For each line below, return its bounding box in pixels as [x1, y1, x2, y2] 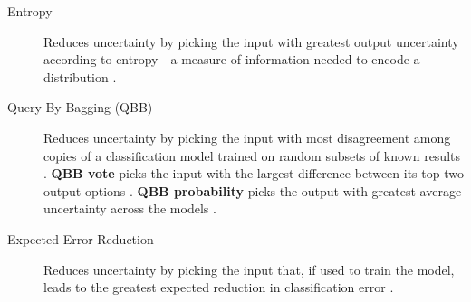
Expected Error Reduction [7, 229, 154, 248]
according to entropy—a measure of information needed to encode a [43, 50, 420, 69]
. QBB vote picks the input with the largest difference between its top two [43, 164, 464, 183]
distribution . [43, 67, 117, 86]
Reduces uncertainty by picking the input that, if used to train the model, [43, 260, 455, 278]
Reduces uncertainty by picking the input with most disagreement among [43, 127, 451, 146]
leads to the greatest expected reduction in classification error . [43, 278, 394, 297]
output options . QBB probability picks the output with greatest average [43, 181, 462, 200]
